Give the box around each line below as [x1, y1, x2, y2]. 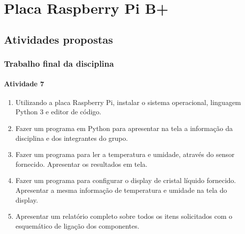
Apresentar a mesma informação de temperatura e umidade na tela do [15, 184, 227, 195]
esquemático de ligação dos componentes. [15, 220, 139, 231]
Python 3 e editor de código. [15, 106, 102, 117]
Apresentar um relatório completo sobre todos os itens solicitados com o [15, 211, 233, 221]
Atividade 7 [4, 78, 44, 88]
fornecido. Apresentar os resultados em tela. [15, 158, 148, 169]
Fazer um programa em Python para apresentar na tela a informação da [15, 123, 233, 133]
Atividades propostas [4, 31, 113, 47]
